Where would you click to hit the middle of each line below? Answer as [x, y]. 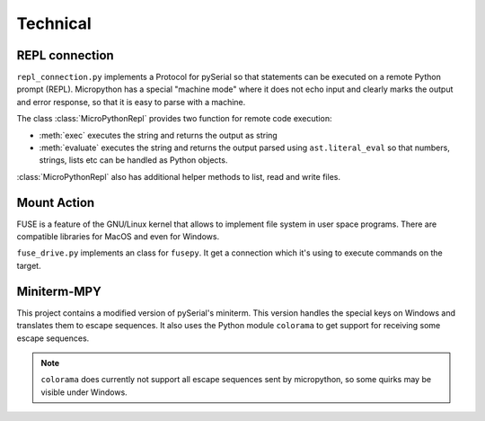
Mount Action [56, 202]
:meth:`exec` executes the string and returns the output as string [158, 135]
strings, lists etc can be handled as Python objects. [133, 160]
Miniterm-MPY [59, 291]
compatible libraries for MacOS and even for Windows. [118, 237]
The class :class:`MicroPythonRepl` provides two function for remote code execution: [174, 119]
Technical [54, 23]
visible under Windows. [84, 392]
